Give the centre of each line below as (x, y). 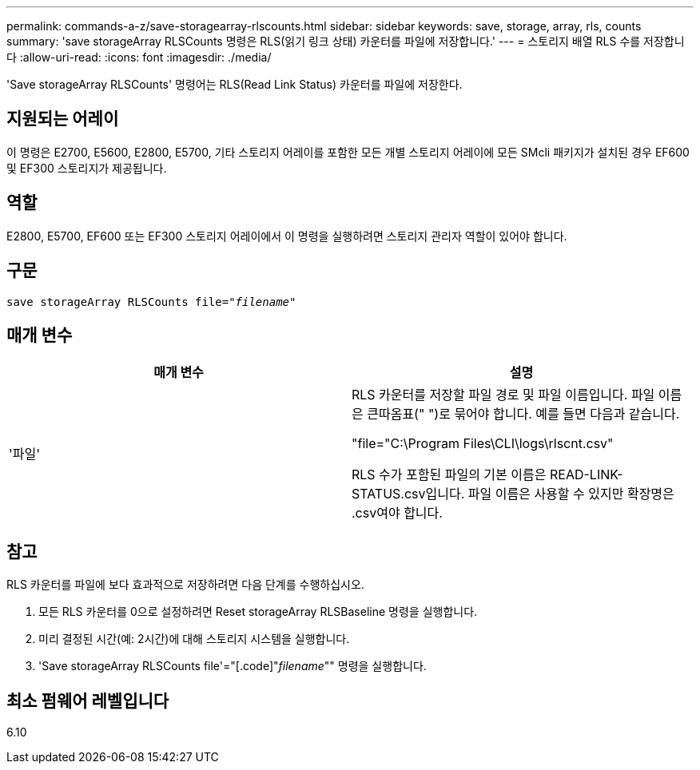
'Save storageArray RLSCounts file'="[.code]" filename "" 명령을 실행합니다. (233, 666)
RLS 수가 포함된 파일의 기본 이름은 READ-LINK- (487, 475)
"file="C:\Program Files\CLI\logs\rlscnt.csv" (483, 444)
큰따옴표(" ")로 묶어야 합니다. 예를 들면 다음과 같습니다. (523, 414)
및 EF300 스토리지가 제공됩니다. (87, 168)
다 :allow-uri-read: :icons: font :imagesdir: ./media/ (139, 57)
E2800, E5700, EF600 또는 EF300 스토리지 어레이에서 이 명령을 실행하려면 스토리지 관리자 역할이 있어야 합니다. (287, 236)
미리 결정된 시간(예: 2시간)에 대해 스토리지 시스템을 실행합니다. (194, 639)
